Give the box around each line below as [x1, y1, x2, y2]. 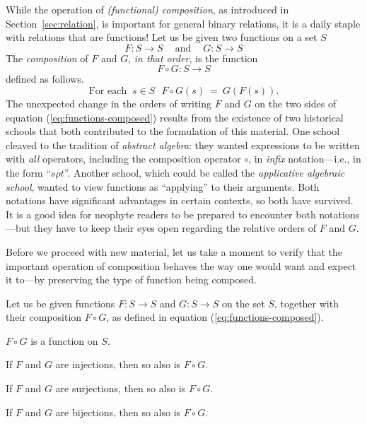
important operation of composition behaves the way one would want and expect [6, 258, 356, 273]
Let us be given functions [6, 295, 115, 310]
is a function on [30, 333, 98, 348]
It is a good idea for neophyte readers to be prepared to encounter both [6, 206, 316, 221]
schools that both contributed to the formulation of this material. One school [6, 124, 340, 139]
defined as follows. [6, 71, 84, 86]
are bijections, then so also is [55, 404, 181, 419]
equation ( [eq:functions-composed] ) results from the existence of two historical [6, 110, 344, 124]
